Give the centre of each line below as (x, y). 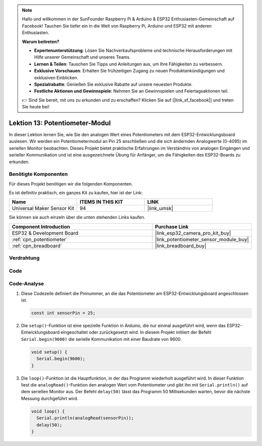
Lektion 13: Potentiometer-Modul (60, 123)
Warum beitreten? (41, 42)
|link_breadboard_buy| (180, 246)
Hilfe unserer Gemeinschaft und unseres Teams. (82, 57)
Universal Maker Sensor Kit (43, 208)
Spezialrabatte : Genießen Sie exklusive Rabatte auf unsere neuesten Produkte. (113, 84)
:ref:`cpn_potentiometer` (40, 239)
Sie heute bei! (36, 107)
